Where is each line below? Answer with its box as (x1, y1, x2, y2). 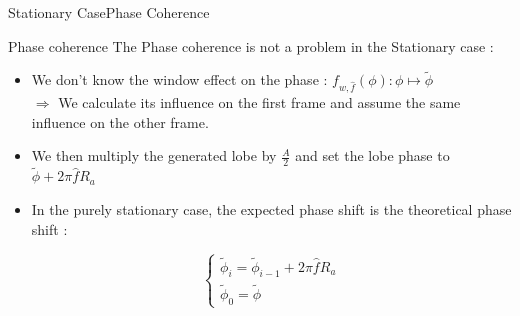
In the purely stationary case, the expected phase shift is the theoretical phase (31, 198, 512, 219)
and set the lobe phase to (295, 145, 450, 166)
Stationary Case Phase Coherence (8, 2, 210, 22)
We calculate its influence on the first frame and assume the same (58, 92, 461, 113)
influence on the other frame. (31, 111, 209, 132)
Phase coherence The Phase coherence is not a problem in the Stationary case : (8, 35, 494, 56)
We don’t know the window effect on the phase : (31, 69, 328, 90)
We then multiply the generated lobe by (31, 145, 277, 166)
